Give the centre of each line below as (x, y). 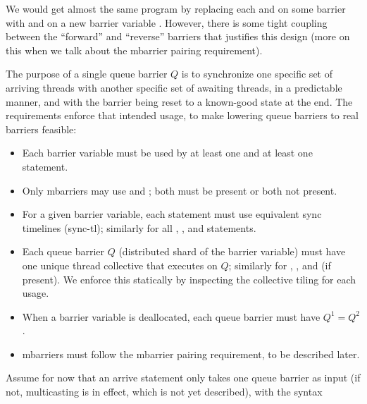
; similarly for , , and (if (280, 265)
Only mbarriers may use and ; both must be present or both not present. (180, 190)
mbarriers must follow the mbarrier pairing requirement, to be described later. (191, 354)
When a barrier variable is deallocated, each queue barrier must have (171, 316)
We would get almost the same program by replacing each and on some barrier (176, 8)
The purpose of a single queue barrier (87, 74)
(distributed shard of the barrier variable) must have (232, 251)
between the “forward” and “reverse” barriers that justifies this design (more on (178, 36)
